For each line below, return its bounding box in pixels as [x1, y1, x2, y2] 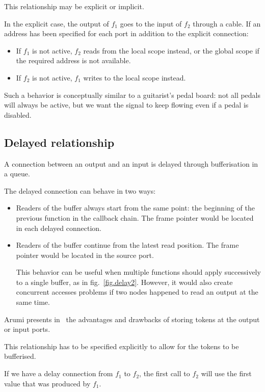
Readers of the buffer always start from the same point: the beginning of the [16, 202, 255, 213]
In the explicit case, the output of [4, 18, 109, 29]
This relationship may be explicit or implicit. [4, 1, 144, 11]
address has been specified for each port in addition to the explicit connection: [4, 28, 249, 39]
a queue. [4, 168, 30, 179]
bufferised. [4, 351, 36, 361]
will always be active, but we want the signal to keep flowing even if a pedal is [4, 99, 249, 110]
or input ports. [4, 324, 50, 334]
